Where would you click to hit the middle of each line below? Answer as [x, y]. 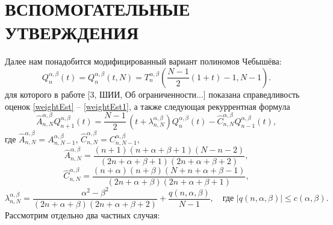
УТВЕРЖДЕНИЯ [72, 32]
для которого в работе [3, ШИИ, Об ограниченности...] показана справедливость [152, 94]
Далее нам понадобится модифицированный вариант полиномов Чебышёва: [143, 61]
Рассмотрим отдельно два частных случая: [82, 214]
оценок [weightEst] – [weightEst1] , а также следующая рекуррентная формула [148, 106]
